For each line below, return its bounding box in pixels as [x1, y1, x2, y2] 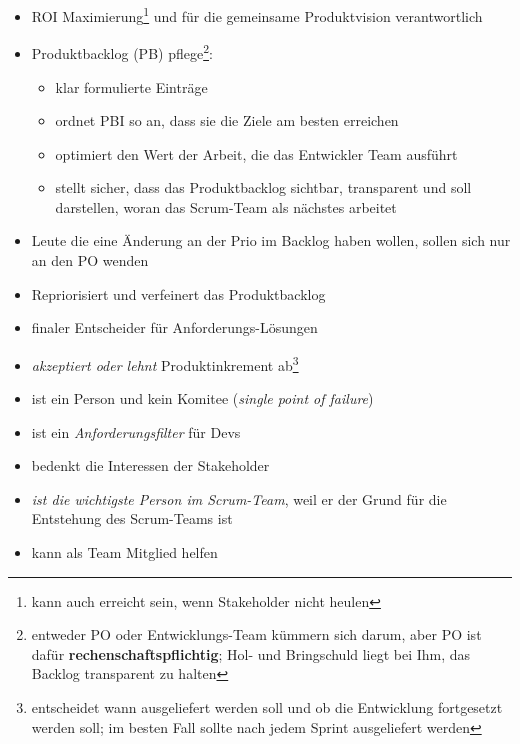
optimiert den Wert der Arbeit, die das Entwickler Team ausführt [55, 143, 458, 164]
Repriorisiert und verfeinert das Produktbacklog [31, 283, 326, 304]
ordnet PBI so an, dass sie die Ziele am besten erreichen [55, 110, 399, 131]
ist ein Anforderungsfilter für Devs [31, 421, 241, 442]
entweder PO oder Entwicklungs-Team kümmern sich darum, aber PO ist [31, 624, 482, 645]
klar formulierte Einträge [55, 76, 208, 97]
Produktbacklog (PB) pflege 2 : [31, 40, 213, 63]
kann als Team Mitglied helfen [31, 542, 218, 563]
